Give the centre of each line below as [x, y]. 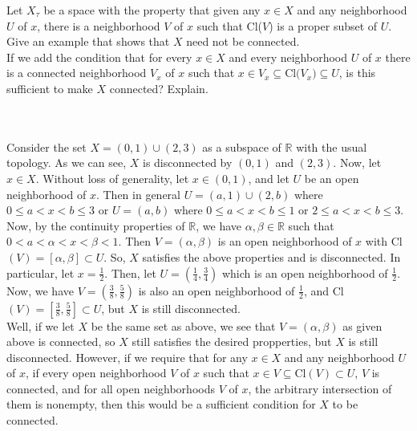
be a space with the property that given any [152, 10]
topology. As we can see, [67, 163]
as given [362, 325]
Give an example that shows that [88, 41]
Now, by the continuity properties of [96, 225]
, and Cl [324, 290]
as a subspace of [242, 146]
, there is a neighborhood [99, 25]
